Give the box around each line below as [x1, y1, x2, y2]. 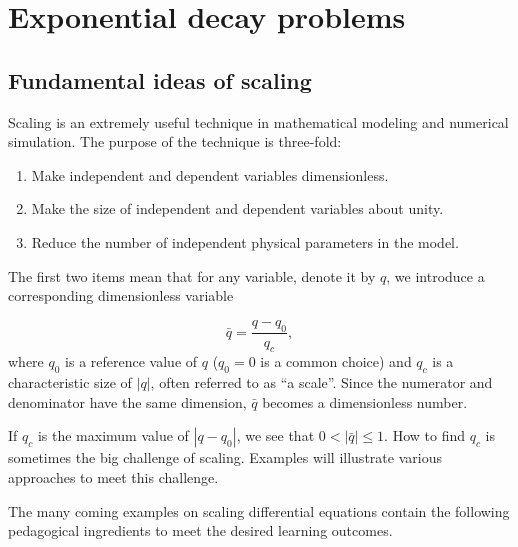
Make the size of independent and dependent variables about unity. [31, 198, 444, 219]
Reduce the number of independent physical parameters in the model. [31, 231, 459, 252]
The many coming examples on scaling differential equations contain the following [8, 500, 510, 521]
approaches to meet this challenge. [8, 466, 219, 487]
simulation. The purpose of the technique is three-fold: [8, 131, 342, 152]
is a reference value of [65, 351, 198, 372]
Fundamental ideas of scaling [8, 64, 312, 95]
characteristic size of [8, 372, 132, 393]
